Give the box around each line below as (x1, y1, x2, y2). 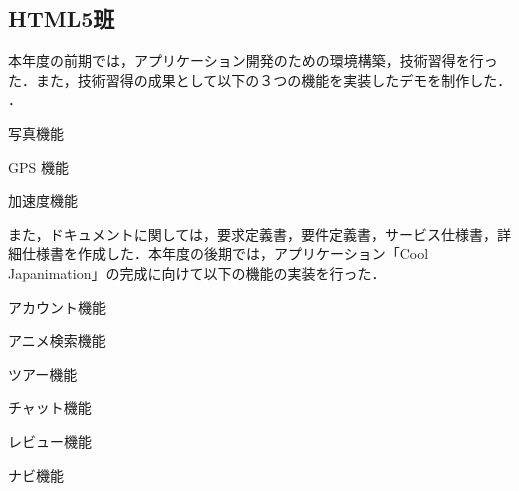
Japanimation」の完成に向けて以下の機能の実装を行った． (8, 262, 386, 283)
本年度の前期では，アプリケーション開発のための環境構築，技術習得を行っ (8, 50, 498, 71)
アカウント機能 (8, 296, 106, 317)
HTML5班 (8, 3, 115, 34)
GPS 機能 (8, 156, 69, 177)
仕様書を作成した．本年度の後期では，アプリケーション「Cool (21, 243, 429, 264)
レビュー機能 (8, 430, 92, 451)
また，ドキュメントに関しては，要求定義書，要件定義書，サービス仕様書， (8, 223, 498, 244)
